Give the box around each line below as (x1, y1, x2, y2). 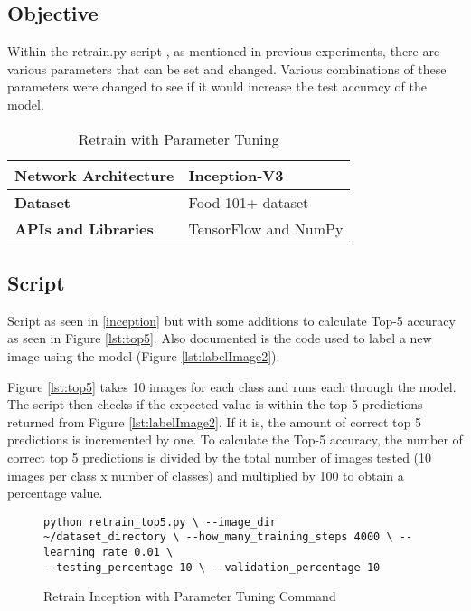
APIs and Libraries (14, 217, 154, 239)
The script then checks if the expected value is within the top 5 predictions (7, 395, 423, 414)
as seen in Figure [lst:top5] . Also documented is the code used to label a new (7, 329, 432, 348)
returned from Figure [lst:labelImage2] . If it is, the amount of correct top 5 (7, 412, 421, 431)
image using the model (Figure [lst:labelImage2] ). (7, 346, 280, 365)
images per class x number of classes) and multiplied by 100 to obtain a (7, 465, 404, 484)
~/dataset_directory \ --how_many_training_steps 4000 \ (43, 530, 393, 544)
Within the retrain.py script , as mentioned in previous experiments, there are (7, 42, 440, 61)
